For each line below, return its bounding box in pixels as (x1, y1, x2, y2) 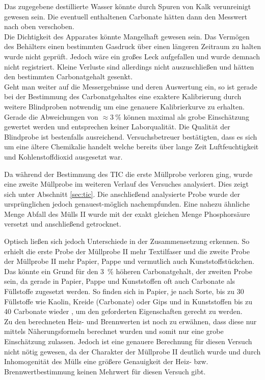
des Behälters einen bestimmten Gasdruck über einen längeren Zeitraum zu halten (4, 41, 261, 52)
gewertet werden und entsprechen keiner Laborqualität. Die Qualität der (4, 121, 230, 132)
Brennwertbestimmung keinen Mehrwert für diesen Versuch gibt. (4, 366, 206, 376)
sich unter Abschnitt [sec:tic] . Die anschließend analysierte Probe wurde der (4, 188, 240, 199)
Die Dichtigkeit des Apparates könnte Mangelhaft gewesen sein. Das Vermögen (4, 31, 250, 41)
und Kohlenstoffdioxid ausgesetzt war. (4, 151, 123, 162)
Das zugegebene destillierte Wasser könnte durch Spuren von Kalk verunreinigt (4, 1, 251, 11)
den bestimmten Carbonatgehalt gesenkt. (4, 71, 133, 82)
